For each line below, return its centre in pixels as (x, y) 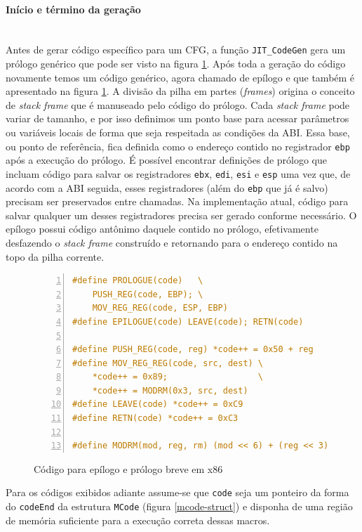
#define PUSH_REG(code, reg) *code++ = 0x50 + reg (193, 350)
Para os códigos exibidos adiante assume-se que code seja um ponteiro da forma (177, 492)
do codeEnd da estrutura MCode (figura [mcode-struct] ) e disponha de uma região (179, 506)
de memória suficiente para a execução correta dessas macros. (138, 520)
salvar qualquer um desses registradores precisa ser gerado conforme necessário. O (181, 215)
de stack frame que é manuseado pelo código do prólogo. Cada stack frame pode (178, 104)
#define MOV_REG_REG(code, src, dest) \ (168, 363)
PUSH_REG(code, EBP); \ (148, 294)
